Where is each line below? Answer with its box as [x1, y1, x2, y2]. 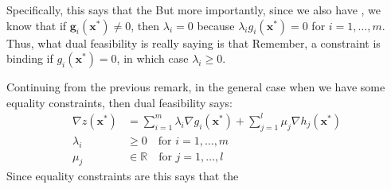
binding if [6, 50, 53, 67]
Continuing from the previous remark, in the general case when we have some [6, 79, 385, 95]
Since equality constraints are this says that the [6, 168, 239, 184]
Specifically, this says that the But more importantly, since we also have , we [6, 2, 381, 17]
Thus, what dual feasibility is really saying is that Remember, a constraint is [6, 34, 381, 51]
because [197, 17, 235, 33]
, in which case [116, 50, 189, 67]
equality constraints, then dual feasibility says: [6, 94, 233, 110]
